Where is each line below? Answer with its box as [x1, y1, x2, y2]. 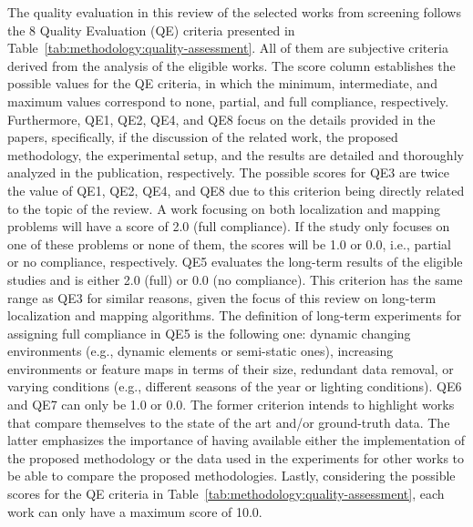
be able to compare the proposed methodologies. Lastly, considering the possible [7, 466, 456, 485]
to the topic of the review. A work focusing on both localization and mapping [7, 198, 441, 218]
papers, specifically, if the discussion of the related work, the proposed [7, 127, 398, 147]
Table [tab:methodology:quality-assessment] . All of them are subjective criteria [7, 38, 448, 57]
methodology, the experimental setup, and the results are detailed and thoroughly [7, 145, 464, 164]
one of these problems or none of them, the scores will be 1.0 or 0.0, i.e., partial [7, 234, 451, 253]
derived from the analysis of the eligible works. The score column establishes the [7, 56, 456, 75]
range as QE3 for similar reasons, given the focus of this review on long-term [7, 288, 437, 307]
